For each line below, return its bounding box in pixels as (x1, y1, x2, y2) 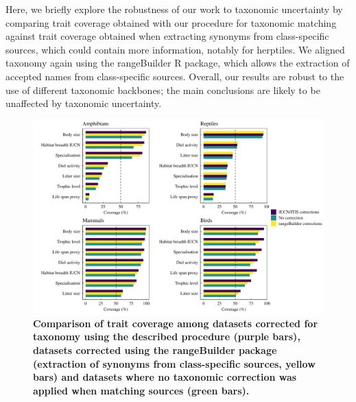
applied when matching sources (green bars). (33, 383, 250, 397)
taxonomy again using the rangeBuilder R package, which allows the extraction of (5, 56, 350, 70)
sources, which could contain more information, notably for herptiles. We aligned (5, 42, 345, 56)
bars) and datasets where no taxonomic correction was (33, 370, 297, 384)
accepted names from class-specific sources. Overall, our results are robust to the (5, 69, 344, 83)
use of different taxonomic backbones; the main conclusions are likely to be (5, 82, 320, 97)
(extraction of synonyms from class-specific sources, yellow (33, 356, 316, 370)
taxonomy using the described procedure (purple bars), (33, 329, 300, 344)
